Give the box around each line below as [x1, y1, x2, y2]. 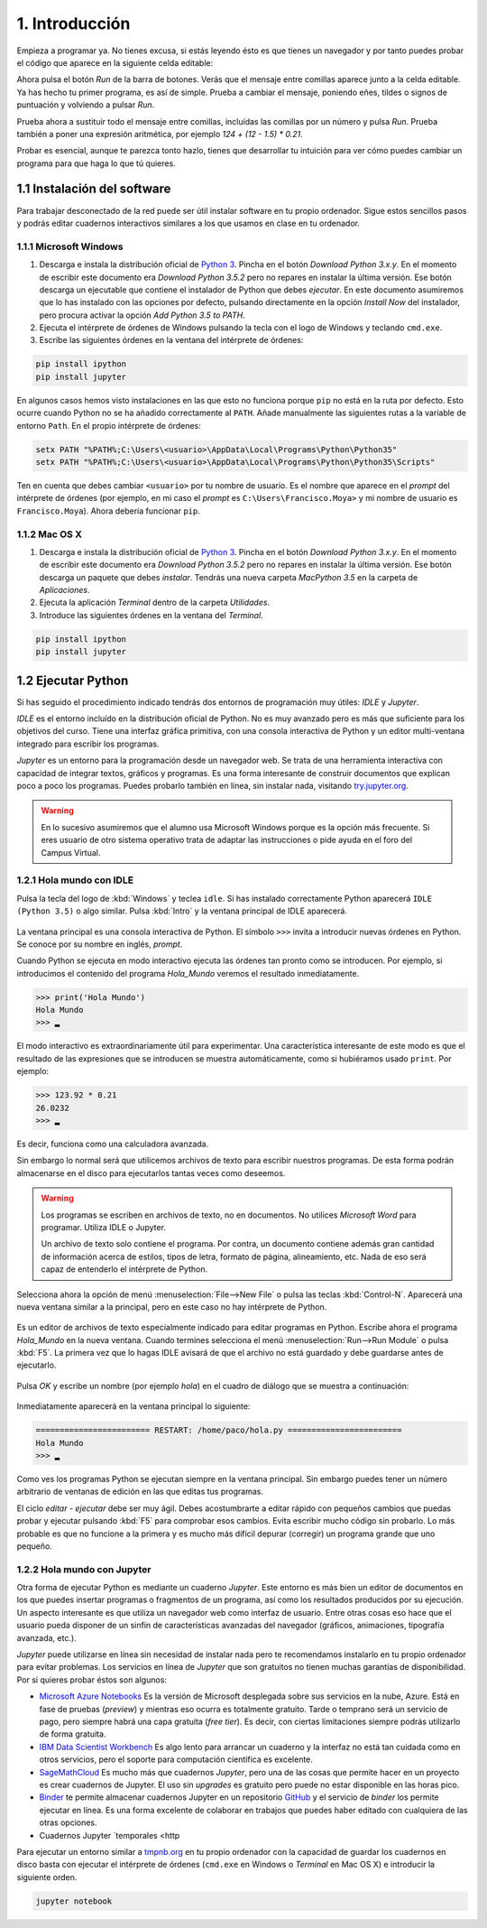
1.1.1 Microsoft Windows [16, 240, 124, 253]
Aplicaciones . [39, 585, 90, 596]
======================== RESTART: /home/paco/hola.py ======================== [35, 1425, 402, 1435]
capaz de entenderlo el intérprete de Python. [41, 1264, 207, 1275]
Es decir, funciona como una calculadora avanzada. [16, 1138, 209, 1149]
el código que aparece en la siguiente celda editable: [16, 57, 214, 68]
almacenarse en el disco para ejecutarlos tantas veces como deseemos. [16, 1167, 286, 1178]
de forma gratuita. [39, 1729, 106, 1739]
